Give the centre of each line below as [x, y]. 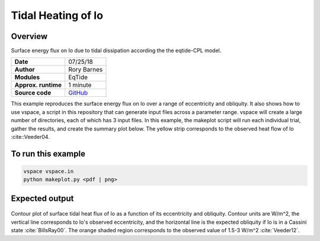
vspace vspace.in [49, 172]
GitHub [78, 93]
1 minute [80, 85]
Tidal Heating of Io [57, 15]
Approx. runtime [38, 85]
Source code [33, 93]
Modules [27, 77]
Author [25, 70]
